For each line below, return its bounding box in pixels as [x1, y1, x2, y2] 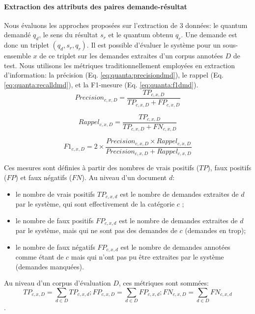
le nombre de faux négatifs [15, 241, 95, 252]
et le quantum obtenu [108, 29, 173, 40]
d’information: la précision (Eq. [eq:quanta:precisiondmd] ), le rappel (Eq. [4, 70, 224, 80]
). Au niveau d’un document [82, 172, 167, 182]
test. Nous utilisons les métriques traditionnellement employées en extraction [4, 60, 235, 70]
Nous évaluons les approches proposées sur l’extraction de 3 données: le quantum [4, 20, 248, 30]
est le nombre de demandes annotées [120, 241, 230, 252]
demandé [4, 29, 31, 40]
